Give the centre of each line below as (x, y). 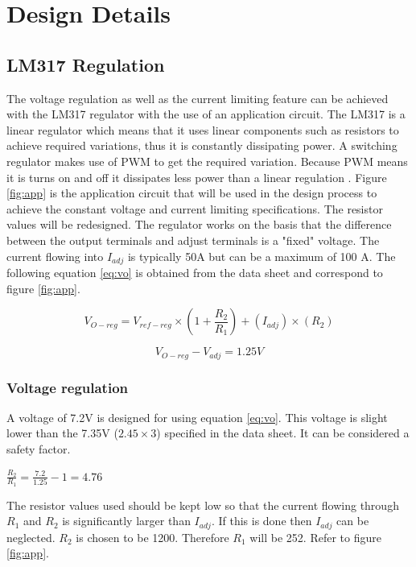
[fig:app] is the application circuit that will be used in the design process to (192, 193)
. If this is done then (262, 521)
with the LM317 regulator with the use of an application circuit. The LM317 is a (206, 114)
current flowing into (55, 256)
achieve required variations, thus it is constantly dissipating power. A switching (202, 145)
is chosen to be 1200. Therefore (152, 537)
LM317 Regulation (86, 64)
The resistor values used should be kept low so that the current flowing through (203, 505)
